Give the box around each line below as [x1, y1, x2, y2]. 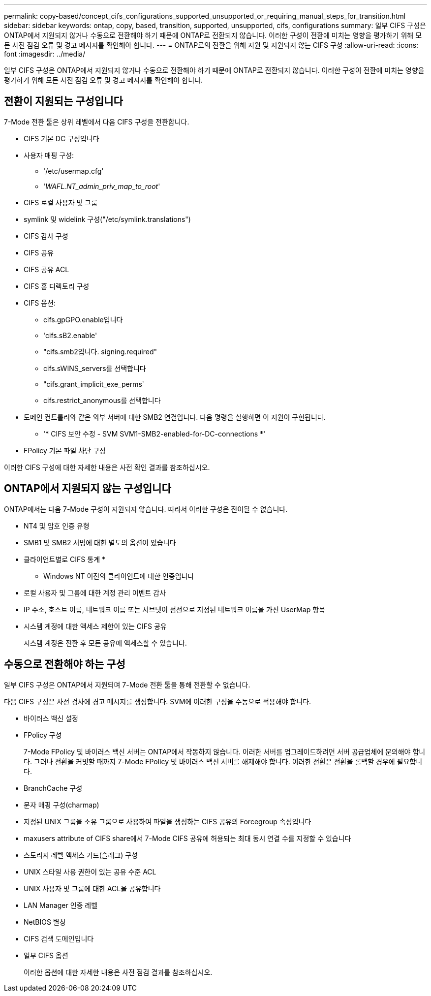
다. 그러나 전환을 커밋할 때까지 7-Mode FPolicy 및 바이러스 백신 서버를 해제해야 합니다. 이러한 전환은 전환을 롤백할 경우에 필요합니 [24, 757, 423, 766]
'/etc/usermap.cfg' [43, 166, 104, 175]
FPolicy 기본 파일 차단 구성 [24, 446, 106, 455]
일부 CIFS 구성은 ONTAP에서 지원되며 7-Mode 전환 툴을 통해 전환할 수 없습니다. [4, 680, 250, 689]
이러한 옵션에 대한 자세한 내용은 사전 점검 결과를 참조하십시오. [24, 967, 213, 976]
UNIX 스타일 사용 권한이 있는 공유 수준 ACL [24, 867, 156, 876]
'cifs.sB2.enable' [43, 331, 97, 340]
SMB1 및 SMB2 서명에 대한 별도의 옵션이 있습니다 [24, 538, 176, 547]
